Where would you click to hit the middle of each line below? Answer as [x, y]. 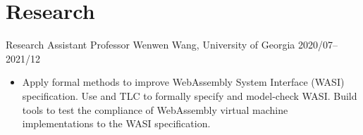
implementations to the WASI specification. [116, 123]
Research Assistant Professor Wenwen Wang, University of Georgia [150, 45]
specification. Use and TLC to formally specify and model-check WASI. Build [190, 95]
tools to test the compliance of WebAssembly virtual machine [155, 109]
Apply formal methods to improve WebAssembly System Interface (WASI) [183, 82]
